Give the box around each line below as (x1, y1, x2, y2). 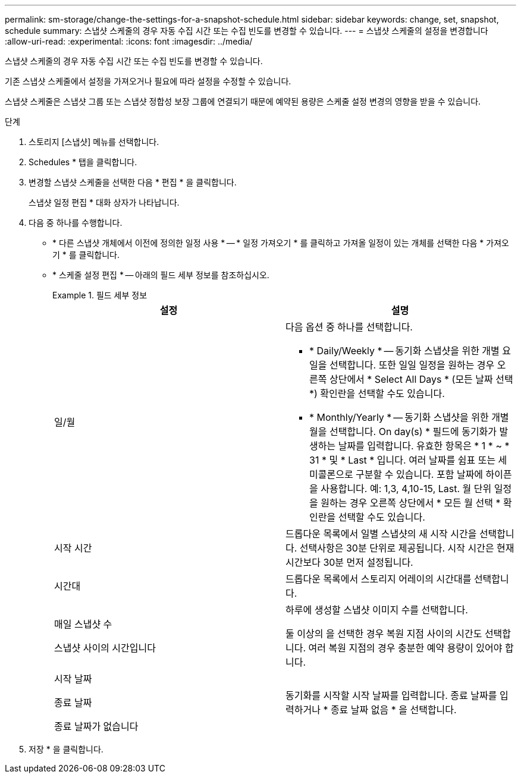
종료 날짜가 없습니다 (54, 720, 139, 732)
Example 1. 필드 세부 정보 (52, 290, 147, 300)
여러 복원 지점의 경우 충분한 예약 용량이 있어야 (308, 642, 503, 654)
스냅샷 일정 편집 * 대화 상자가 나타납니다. (29, 197, 180, 207)
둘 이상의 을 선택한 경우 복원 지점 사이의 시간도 (285, 628, 482, 640)
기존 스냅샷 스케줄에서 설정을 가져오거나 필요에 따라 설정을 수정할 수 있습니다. (5, 76, 291, 86)
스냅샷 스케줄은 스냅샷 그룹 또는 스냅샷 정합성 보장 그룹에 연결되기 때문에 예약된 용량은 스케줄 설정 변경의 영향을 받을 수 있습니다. (5, 96, 481, 106)
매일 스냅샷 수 (54, 618, 112, 630)
